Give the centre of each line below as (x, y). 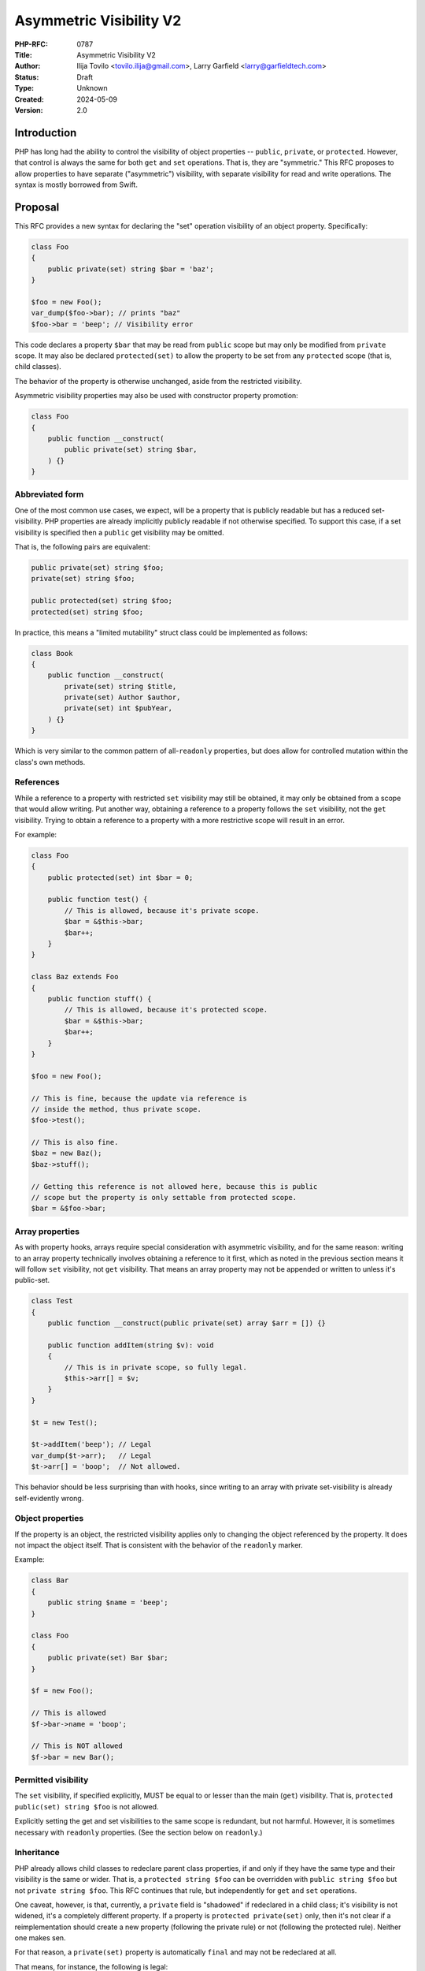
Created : (30, 99)
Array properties (47, 1231)
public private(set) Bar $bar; (108, 1658)
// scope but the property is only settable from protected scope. (164, 1198)
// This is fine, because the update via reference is (139, 1098)
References (37, 782)
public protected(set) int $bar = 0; (120, 877)
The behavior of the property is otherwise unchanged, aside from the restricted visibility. (158, 381)
